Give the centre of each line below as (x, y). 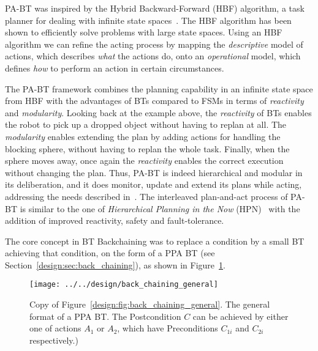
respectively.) (54, 340)
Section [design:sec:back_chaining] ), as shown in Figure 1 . (115, 264)
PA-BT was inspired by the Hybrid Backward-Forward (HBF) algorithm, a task (155, 8)
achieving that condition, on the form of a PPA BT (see (110, 253)
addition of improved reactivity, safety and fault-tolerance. (115, 220)
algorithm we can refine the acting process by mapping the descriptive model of (154, 44)
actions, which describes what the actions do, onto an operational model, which (153, 56)
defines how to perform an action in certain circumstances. (115, 68)
